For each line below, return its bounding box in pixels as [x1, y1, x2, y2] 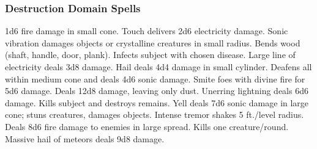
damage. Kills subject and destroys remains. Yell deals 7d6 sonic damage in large [5, 96, 309, 109]
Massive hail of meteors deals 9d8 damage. [5, 132, 165, 145]
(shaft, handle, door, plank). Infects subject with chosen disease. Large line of [5, 48, 296, 61]
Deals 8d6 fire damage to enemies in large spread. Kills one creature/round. [5, 120, 289, 133]
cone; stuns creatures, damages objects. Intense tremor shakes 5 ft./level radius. [5, 108, 304, 121]
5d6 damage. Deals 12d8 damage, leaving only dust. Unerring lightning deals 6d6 [5, 84, 308, 97]
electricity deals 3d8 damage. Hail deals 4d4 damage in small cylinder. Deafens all [5, 60, 312, 73]
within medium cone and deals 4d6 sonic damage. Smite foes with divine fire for [5, 72, 305, 85]
